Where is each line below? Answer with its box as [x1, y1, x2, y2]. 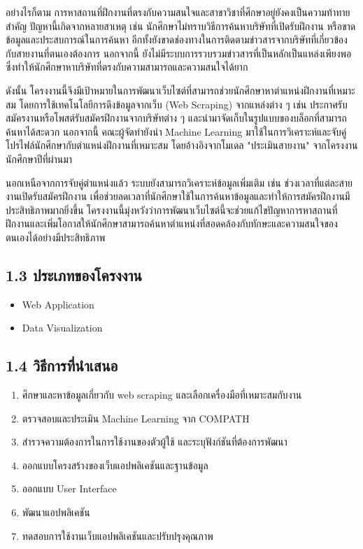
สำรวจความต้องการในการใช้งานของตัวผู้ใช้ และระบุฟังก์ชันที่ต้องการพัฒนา [22, 434, 287, 449]
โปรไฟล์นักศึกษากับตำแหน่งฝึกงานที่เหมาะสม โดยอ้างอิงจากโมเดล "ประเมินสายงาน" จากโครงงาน [6, 138, 358, 152]
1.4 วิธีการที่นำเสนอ [6, 355, 118, 376]
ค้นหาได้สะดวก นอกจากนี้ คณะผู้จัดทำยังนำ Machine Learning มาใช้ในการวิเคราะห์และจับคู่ [6, 124, 347, 138]
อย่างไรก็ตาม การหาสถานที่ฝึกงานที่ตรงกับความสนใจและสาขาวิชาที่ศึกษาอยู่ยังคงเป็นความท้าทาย [6, 5, 350, 19]
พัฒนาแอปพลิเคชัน [22, 505, 90, 520]
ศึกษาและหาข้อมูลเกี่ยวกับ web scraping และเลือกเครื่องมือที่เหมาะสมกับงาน [22, 387, 302, 402]
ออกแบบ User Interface [22, 481, 117, 496]
